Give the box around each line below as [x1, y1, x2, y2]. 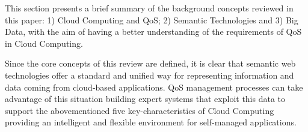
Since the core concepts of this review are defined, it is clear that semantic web [5, 57, 296, 70]
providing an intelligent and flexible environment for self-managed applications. [5, 116, 297, 128]
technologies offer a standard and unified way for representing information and [5, 68, 294, 81]
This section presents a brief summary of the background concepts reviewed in [5, 2, 294, 14]
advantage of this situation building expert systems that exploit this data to [5, 92, 286, 105]
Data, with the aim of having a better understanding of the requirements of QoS [5, 25, 302, 38]
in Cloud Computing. [5, 37, 83, 49]
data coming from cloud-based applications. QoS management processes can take [5, 80, 303, 93]
